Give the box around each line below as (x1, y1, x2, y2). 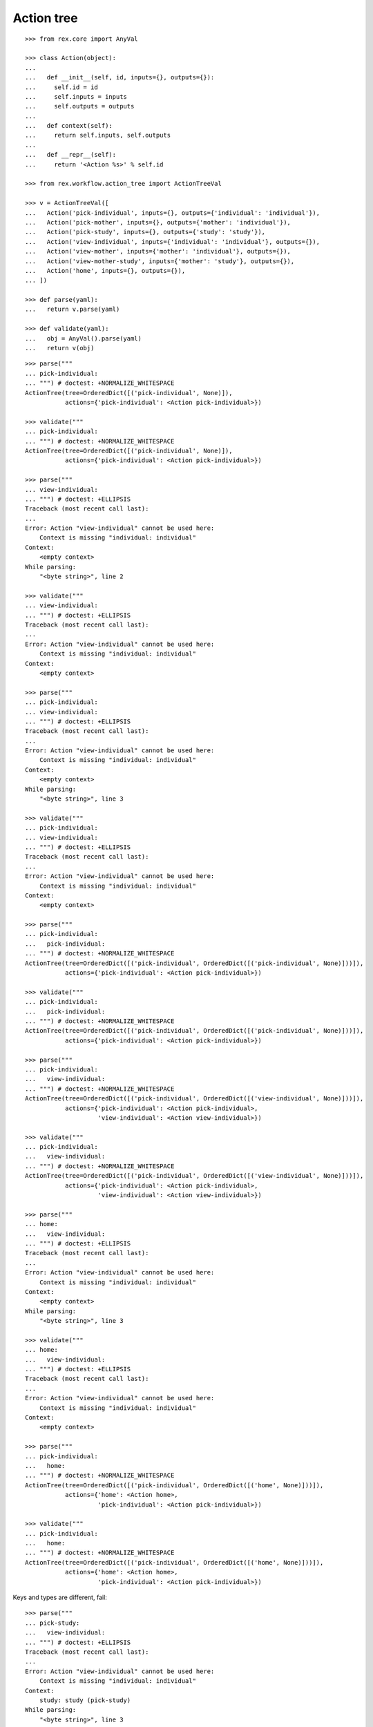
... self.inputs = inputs (25, 93, 128, 100)
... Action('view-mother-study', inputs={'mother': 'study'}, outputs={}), (25, 257, 295, 265)
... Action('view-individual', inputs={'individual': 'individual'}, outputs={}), (25, 238, 321, 245)
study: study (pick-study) (39, 1696, 131, 1704)
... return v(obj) (25, 344, 95, 352)
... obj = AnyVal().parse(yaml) (25, 334, 142, 342)
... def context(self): (25, 122, 113, 130)
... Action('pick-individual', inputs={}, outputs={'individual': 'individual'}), (25, 209, 321, 217)
